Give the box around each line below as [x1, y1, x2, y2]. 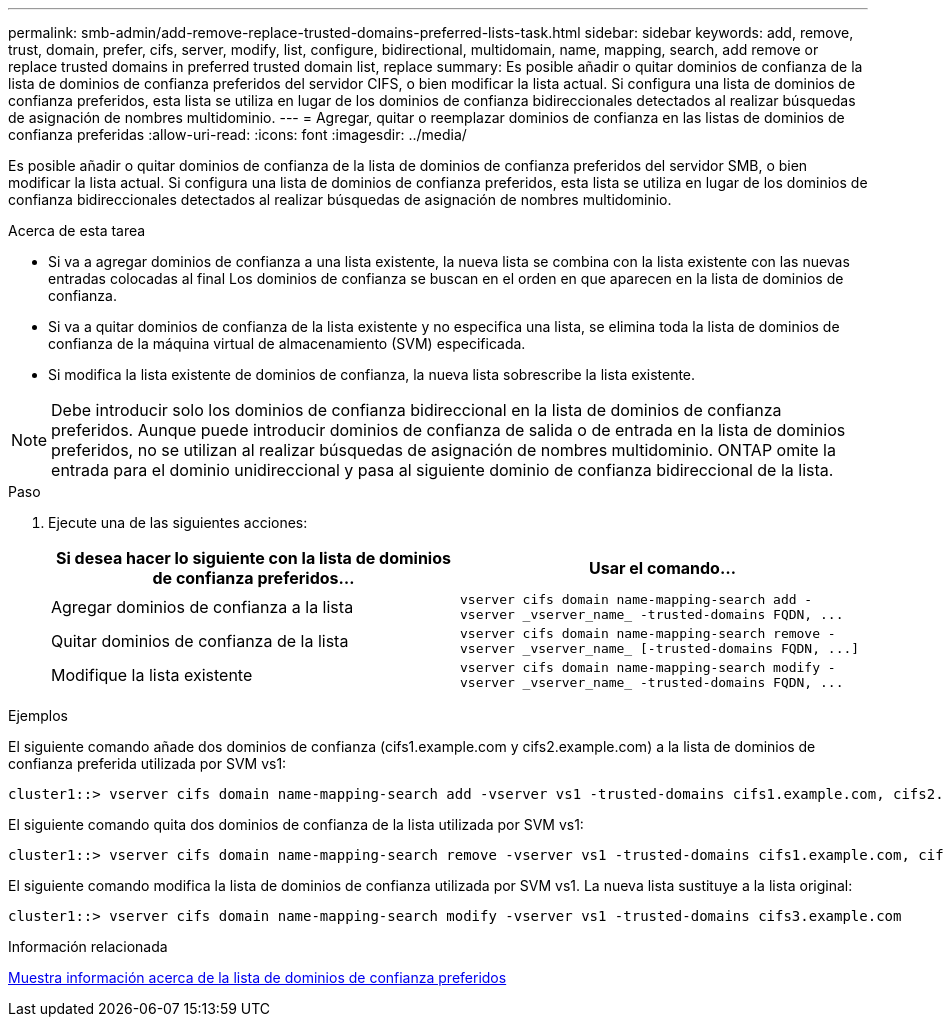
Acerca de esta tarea [8, 222, 146, 239]
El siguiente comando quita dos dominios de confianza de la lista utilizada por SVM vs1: [8, 816, 584, 833]
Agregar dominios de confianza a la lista [51, 597, 354, 617]
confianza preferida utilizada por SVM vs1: [8, 755, 287, 772]
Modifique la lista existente [51, 665, 253, 685]
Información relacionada [8, 938, 168, 955]
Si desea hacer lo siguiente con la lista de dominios [56, 548, 451, 568]
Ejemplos [8, 707, 68, 724]
